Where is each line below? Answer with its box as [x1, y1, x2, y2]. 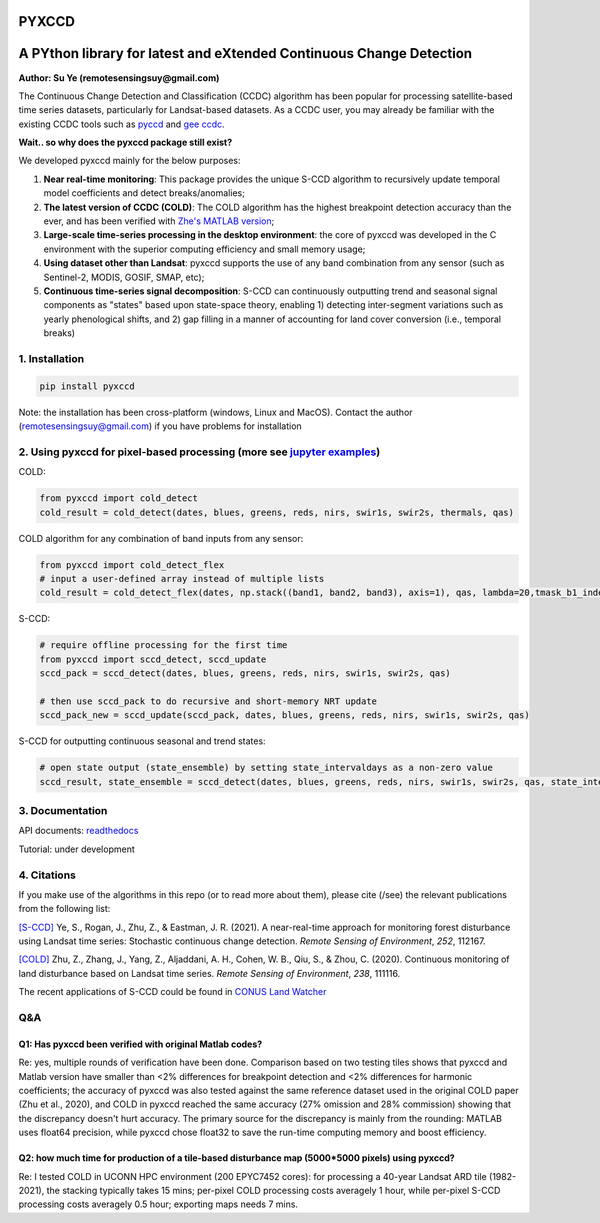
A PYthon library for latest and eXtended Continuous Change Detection [18, 45, 473, 62]
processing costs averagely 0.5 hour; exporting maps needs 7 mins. [18, 1198, 299, 1210]
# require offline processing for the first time [39, 640, 288, 651]
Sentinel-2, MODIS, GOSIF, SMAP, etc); [43, 271, 205, 283]
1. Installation [18, 351, 85, 365]
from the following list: [18, 903, 111, 915]
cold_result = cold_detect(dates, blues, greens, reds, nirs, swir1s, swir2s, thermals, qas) [39, 506, 515, 518]
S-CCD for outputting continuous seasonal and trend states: [18, 735, 266, 747]
